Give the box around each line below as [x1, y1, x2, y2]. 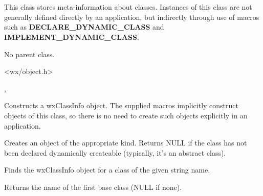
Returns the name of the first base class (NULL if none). [4, 181, 182, 192]
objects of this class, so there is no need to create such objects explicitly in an [4, 110, 248, 120]
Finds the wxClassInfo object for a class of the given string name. [4, 164, 210, 175]
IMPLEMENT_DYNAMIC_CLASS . [4, 31, 139, 42]
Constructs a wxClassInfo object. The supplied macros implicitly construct [4, 100, 238, 111]
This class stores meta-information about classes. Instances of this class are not [4, 2, 252, 12]
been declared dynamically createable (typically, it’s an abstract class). [4, 147, 226, 158]
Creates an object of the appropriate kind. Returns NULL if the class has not [4, 137, 247, 148]
